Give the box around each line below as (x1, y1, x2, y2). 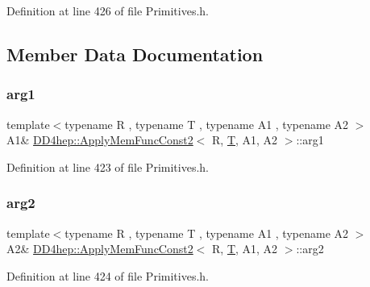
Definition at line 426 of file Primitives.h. (6, 2, 209, 19)
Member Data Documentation (6, 41, 264, 66)
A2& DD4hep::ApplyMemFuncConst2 (6, 240, 193, 257)
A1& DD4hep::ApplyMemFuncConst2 (6, 131, 193, 148)
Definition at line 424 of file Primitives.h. (6, 267, 209, 284)
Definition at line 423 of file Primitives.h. (6, 158, 209, 175)
